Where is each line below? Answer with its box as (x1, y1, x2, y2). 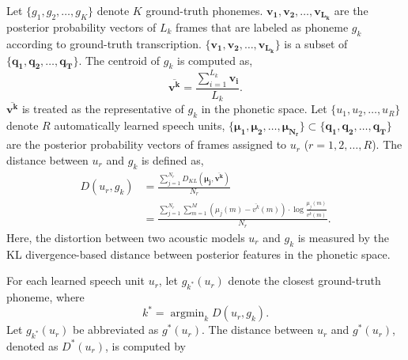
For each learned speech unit (6, 272, 145, 289)
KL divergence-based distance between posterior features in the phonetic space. (6, 245, 391, 262)
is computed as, (177, 51, 253, 68)
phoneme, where (6, 289, 85, 305)
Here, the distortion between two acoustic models (6, 229, 245, 245)
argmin (170, 308, 205, 320)
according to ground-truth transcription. (6, 35, 202, 51)
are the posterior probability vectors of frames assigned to (6, 136, 287, 153)
